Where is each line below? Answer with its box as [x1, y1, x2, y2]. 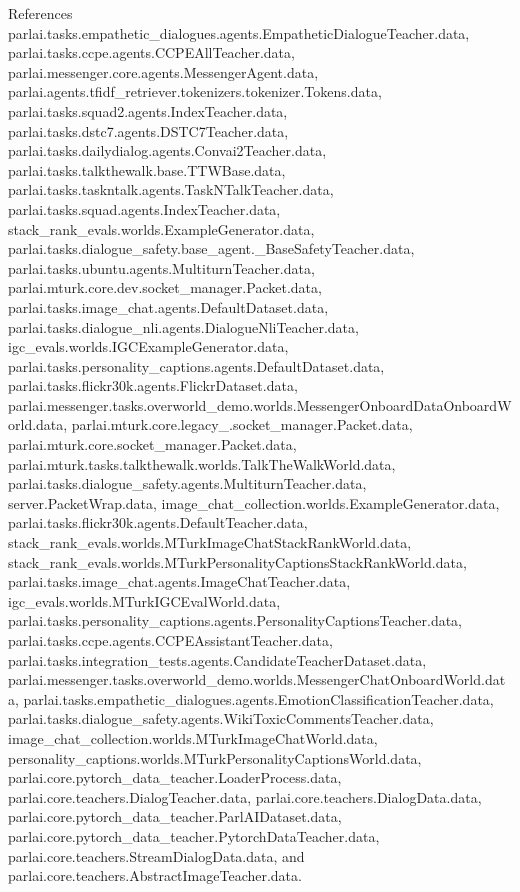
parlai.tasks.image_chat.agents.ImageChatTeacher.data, [8, 571, 351, 592]
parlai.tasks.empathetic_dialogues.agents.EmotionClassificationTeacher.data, [23, 688, 494, 709]
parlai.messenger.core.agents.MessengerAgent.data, [8, 61, 319, 82]
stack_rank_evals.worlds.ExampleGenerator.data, [8, 218, 315, 239]
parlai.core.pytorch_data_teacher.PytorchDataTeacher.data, [8, 825, 380, 846]
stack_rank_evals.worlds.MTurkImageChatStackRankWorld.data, [8, 532, 412, 553]
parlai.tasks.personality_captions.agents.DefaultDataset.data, [8, 355, 385, 376]
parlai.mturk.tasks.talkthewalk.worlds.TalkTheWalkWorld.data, [8, 453, 396, 474]
